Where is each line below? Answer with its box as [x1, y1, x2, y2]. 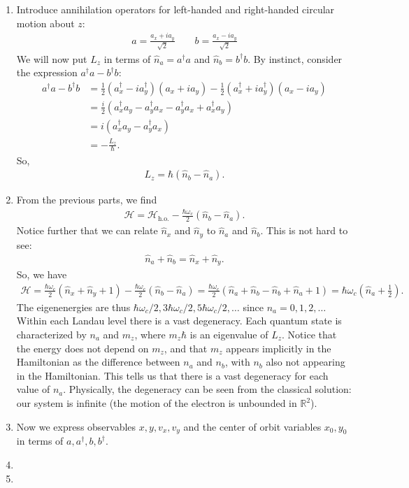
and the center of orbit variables [183, 419, 322, 433]
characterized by [16, 327, 87, 342]
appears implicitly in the [226, 340, 331, 355]
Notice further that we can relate [16, 223, 158, 238]
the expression [16, 65, 78, 80]
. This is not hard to [260, 223, 348, 238]
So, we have [16, 267, 67, 282]
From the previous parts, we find [16, 192, 157, 207]
